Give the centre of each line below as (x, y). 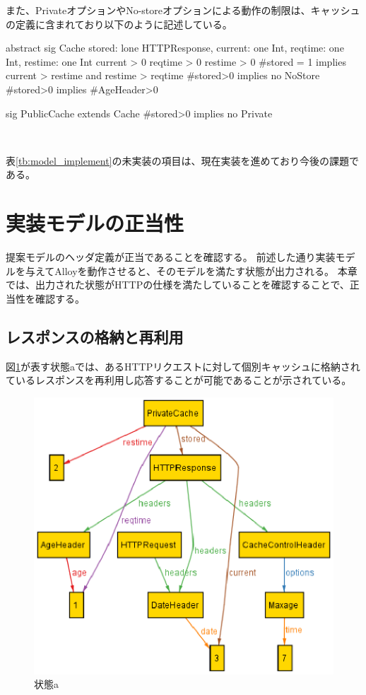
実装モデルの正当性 (95, 223)
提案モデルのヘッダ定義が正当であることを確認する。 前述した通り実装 (171, 257)
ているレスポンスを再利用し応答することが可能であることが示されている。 (179, 380)
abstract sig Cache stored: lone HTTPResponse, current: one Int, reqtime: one (175, 48)
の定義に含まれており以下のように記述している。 (119, 24)
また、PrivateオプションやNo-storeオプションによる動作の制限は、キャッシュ (183, 10)
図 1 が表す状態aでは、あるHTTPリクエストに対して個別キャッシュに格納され (183, 366)
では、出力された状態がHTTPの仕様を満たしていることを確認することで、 (178, 285)
